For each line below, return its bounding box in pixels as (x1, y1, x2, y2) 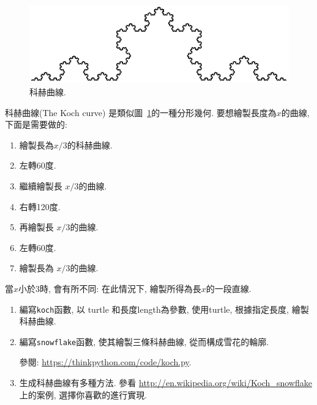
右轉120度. (19, 200, 61, 213)
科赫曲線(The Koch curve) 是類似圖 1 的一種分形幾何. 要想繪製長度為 (5, 106, 277, 119)
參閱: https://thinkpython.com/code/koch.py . (19, 356, 192, 368)
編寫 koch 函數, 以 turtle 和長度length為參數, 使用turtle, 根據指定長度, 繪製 (19, 302, 309, 315)
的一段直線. (206, 282, 252, 294)
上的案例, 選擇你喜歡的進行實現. (19, 388, 147, 401)
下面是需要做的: (5, 118, 67, 131)
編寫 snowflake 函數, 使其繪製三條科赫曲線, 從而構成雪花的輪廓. (19, 335, 269, 348)
